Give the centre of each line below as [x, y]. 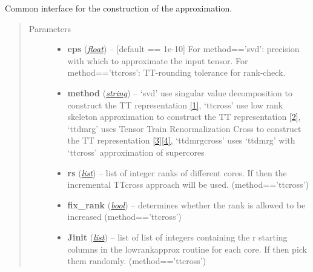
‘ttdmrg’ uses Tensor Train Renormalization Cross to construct [184, 128]
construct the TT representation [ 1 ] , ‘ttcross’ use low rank [175, 104]
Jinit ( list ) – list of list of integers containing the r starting [177, 237]
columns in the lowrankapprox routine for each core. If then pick [187, 249]
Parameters [50, 28]
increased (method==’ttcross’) [124, 217]
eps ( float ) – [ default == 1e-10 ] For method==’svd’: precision [183, 49]
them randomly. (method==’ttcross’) [137, 261]
